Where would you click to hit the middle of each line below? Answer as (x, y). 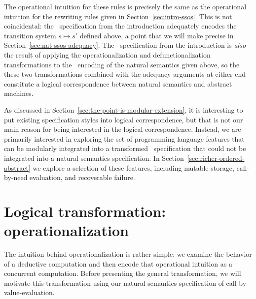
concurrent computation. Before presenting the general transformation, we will (123, 273)
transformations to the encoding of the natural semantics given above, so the (122, 64)
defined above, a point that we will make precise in (157, 35)
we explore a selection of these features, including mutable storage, (133, 167)
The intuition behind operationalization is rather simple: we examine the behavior (128, 254)
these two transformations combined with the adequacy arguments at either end (125, 74)
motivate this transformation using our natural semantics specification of (114, 283)
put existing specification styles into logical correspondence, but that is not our (124, 119)
